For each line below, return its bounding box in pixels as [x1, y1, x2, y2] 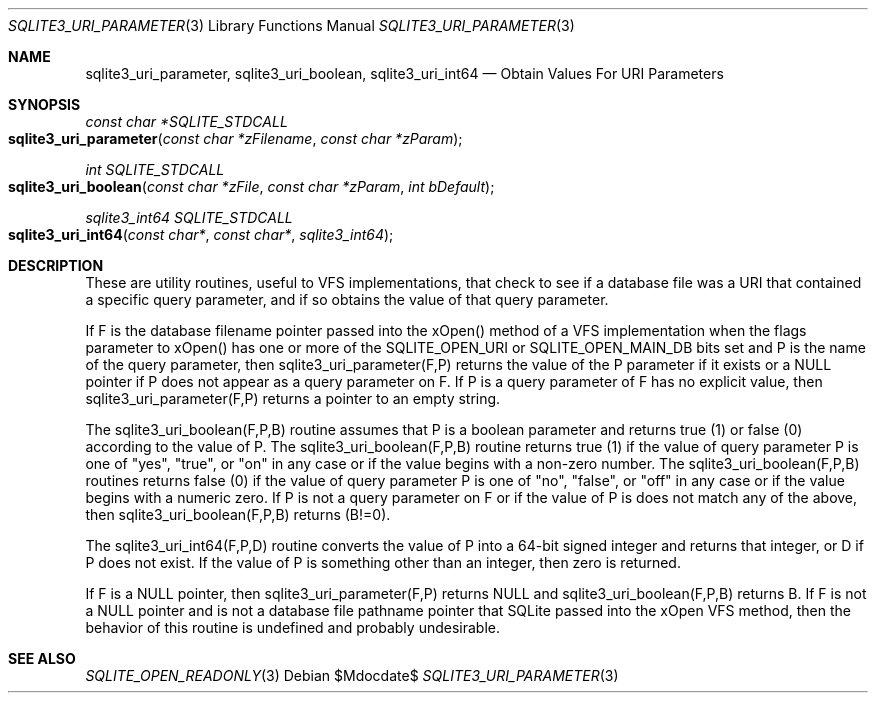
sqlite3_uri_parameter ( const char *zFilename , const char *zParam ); [8, 130, 463, 147]
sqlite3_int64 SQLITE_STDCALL [85, 209, 293, 226]
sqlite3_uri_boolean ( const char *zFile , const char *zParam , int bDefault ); [8, 178, 495, 195]
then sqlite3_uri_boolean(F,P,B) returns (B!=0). [85, 506, 391, 523]
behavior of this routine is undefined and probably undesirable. [85, 619, 500, 636]
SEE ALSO [8, 650, 76, 667]
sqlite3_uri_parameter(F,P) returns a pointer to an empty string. [85, 390, 501, 407]
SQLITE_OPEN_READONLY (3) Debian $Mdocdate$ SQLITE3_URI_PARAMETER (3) [85, 667, 619, 684]
